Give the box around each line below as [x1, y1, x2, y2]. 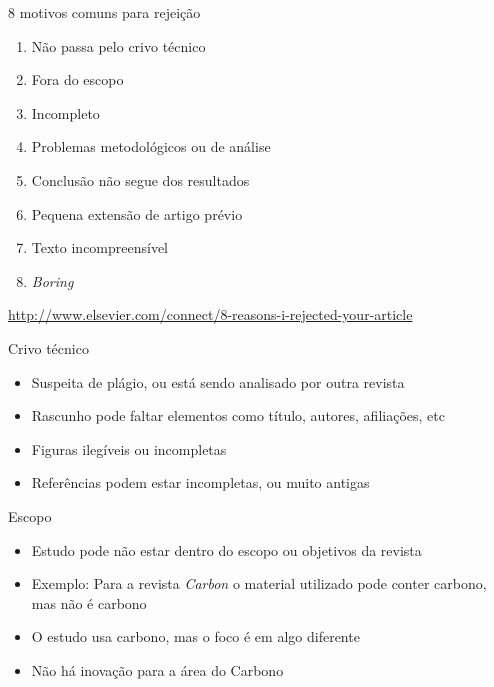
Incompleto [31, 102, 100, 123]
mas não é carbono [31, 592, 147, 613]
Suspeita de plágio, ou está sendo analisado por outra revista [31, 371, 405, 392]
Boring [31, 270, 74, 291]
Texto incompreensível [31, 237, 169, 258]
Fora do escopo [31, 69, 124, 90]
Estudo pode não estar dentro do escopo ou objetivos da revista [31, 539, 422, 560]
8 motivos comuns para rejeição [8, 2, 201, 22]
